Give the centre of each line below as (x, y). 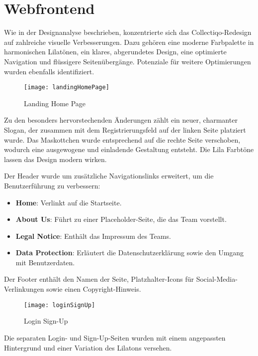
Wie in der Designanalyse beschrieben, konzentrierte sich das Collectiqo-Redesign (128, 32)
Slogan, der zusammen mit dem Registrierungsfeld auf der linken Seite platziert (125, 129)
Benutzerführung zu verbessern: (52, 185)
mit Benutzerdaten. (45, 262)
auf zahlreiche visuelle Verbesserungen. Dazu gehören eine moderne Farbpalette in (129, 42)
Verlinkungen (24, 289)
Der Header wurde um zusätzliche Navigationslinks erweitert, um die (109, 176)
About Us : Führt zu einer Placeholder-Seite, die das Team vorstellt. (121, 219)
